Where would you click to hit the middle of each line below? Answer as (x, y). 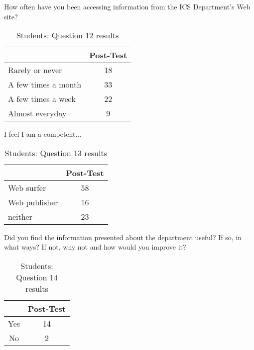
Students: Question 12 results (67, 35)
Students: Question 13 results (56, 153)
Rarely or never (35, 70)
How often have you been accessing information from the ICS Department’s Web (127, 6)
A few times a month (45, 85)
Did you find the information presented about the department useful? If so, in (123, 237)
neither (20, 216)
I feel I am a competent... (43, 134)
